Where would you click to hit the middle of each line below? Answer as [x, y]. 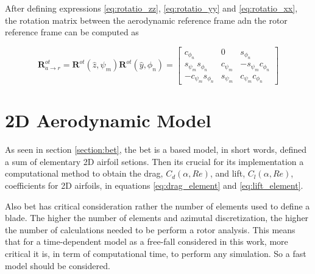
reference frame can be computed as [72, 32]
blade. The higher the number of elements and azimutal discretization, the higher [157, 218]
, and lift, [228, 173]
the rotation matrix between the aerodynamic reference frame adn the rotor [146, 20]
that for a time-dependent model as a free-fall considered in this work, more [147, 241]
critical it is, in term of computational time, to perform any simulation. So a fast [156, 253]
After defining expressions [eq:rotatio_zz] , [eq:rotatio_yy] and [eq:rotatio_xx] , [151, 8]
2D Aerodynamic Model [108, 120]
